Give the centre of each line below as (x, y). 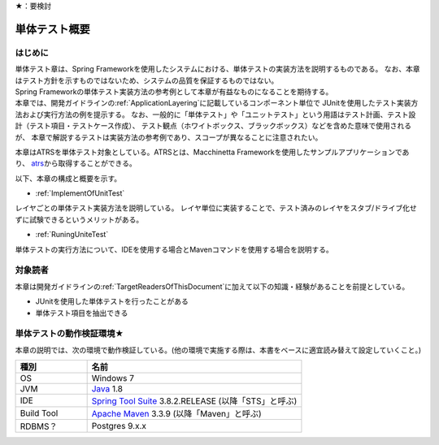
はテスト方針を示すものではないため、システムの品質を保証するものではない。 (147, 80)
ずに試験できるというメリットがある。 (79, 219)
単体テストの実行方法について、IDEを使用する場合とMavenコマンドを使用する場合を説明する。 (174, 249)
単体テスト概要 (52, 29)
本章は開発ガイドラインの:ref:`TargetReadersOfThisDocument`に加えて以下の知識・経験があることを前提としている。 (212, 286)
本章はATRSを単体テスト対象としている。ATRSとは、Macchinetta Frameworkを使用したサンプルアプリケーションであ (212, 152)
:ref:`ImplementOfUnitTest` (80, 193)
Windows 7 (113, 378)
